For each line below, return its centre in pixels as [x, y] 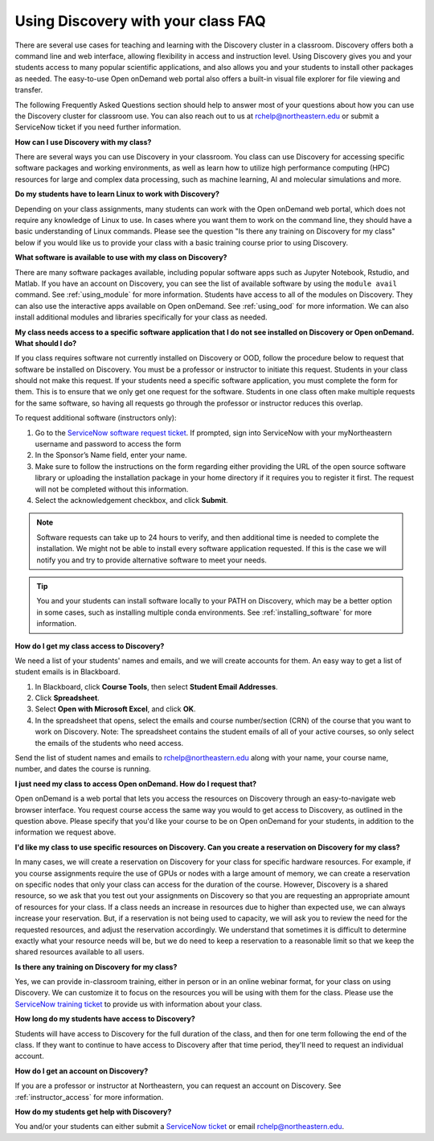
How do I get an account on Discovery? [82, 1071]
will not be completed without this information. [112, 489]
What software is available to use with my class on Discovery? [121, 257]
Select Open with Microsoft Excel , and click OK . [115, 709]
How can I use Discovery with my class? [83, 142]
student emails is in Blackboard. [68, 672]
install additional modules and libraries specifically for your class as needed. [141, 317]
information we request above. [66, 832]
